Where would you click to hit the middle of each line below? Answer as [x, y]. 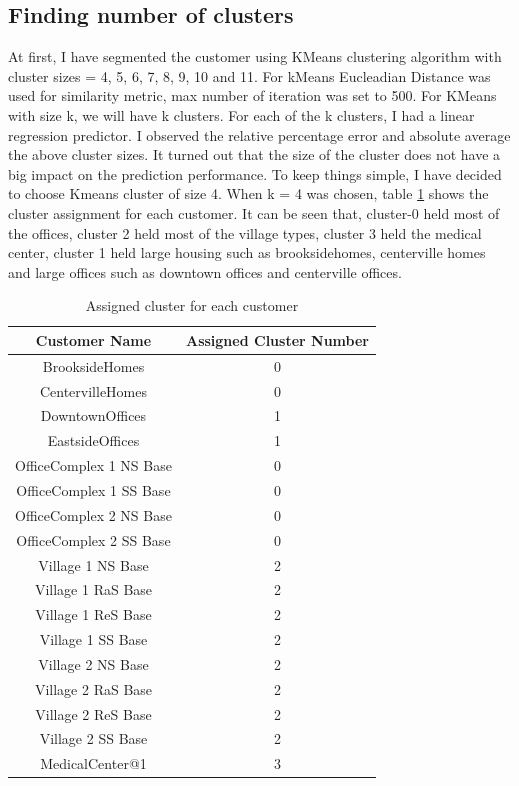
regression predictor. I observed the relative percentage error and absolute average [259, 134]
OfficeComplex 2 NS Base [93, 514]
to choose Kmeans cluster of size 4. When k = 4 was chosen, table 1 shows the [248, 193]
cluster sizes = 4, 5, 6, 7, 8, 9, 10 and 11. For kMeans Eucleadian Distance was [249, 75]
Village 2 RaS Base [93, 688]
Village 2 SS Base [93, 738]
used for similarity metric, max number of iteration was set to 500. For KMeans [252, 95]
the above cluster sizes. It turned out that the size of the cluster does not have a [254, 154]
